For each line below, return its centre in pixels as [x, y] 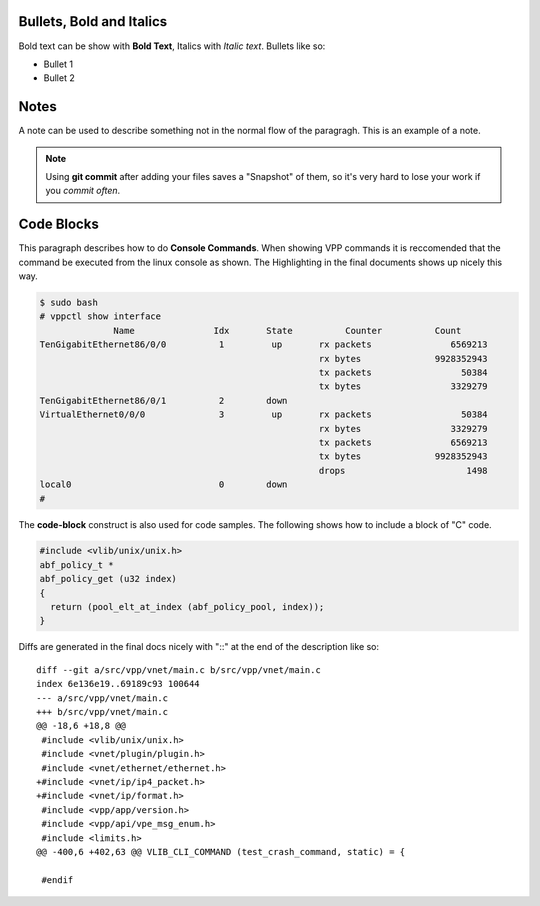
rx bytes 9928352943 [403, 358]
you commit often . [83, 191]
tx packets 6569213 [403, 442]
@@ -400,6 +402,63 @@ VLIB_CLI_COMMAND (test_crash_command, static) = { [221, 851]
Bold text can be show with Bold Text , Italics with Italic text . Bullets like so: [172, 46]
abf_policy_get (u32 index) [108, 579]
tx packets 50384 [403, 372]
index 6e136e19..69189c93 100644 [118, 684]
